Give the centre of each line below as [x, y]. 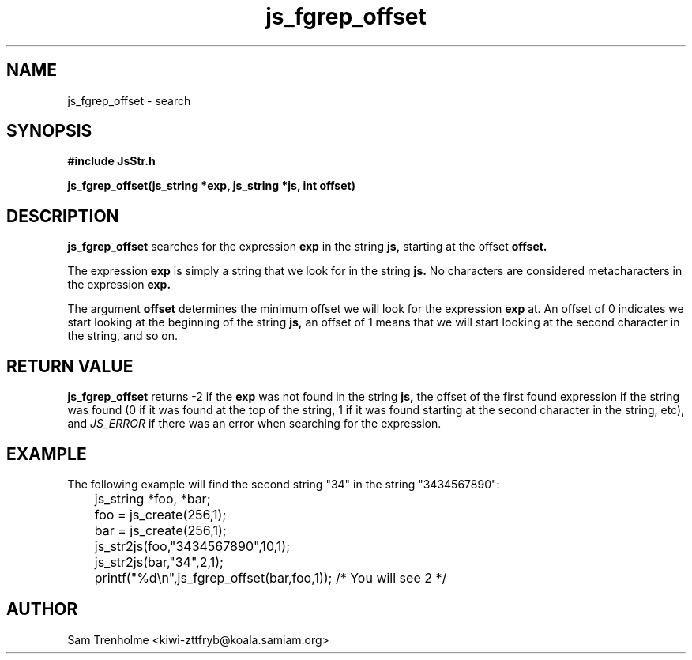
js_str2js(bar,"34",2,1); [159, 562]
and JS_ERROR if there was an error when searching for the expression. [254, 424]
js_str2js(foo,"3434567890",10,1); [192, 546]
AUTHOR [42, 609]
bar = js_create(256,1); [160, 530]
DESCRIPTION [63, 216]
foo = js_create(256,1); [160, 514]
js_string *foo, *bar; [152, 498]
